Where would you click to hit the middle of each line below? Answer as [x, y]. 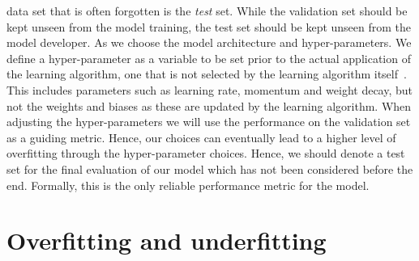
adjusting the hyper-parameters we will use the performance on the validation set [209, 122]
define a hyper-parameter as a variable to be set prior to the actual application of [209, 58]
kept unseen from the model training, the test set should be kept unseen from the [209, 26]
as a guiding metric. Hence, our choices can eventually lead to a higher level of [201, 137]
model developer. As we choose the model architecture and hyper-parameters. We [209, 42]
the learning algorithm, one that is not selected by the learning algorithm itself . [207, 74]
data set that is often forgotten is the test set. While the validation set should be [207, 11]
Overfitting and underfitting [167, 240]
